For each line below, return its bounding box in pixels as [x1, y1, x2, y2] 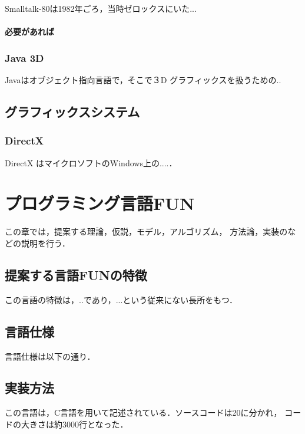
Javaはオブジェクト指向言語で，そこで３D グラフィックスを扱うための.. [5, 74, 281, 86]
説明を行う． [21, 236, 70, 249]
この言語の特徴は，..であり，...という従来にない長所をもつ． [5, 293, 238, 305]
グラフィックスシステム [5, 102, 140, 120]
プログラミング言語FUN [5, 191, 195, 215]
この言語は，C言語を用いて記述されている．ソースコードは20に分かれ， [5, 406, 282, 419]
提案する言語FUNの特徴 [5, 265, 147, 284]
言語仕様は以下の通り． [5, 350, 95, 362]
